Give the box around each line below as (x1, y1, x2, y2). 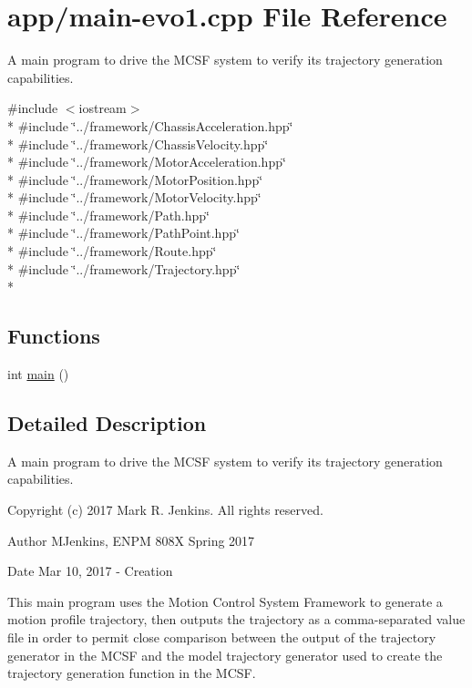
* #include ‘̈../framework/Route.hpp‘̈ (7, 241, 217, 261)
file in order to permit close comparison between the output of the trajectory (7, 628, 436, 646)
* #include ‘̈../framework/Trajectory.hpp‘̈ (7, 259, 241, 278)
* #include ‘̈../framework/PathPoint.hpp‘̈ (7, 223, 240, 242)
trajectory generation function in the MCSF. (7, 663, 256, 683)
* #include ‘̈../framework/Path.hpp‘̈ (7, 205, 210, 224)
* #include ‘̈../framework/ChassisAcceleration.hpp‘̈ (7, 116, 293, 135)
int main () (7, 365, 69, 384)
